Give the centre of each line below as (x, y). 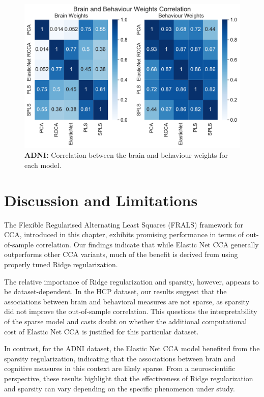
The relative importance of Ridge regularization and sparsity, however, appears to (131, 281)
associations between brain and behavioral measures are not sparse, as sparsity (127, 301)
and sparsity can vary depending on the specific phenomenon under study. (120, 388)
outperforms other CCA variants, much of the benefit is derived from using (121, 254)
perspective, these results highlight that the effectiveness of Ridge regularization (129, 378)
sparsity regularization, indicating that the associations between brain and (120, 358)
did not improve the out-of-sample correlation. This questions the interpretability (131, 311)
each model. (43, 165)
